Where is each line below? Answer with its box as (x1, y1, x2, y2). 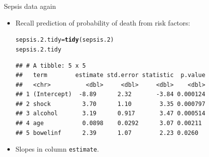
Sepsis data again (4, 1, 56, 11)
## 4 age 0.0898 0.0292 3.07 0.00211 (15, 120, 202, 127)
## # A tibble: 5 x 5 (15, 62, 86, 69)
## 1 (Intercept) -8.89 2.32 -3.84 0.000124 (15, 91, 206, 98)
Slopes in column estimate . (15, 144, 99, 154)
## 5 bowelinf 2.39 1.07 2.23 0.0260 (15, 129, 199, 136)
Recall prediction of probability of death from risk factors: (15, 17, 190, 27)
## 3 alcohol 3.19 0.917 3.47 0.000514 (15, 110, 206, 117)
